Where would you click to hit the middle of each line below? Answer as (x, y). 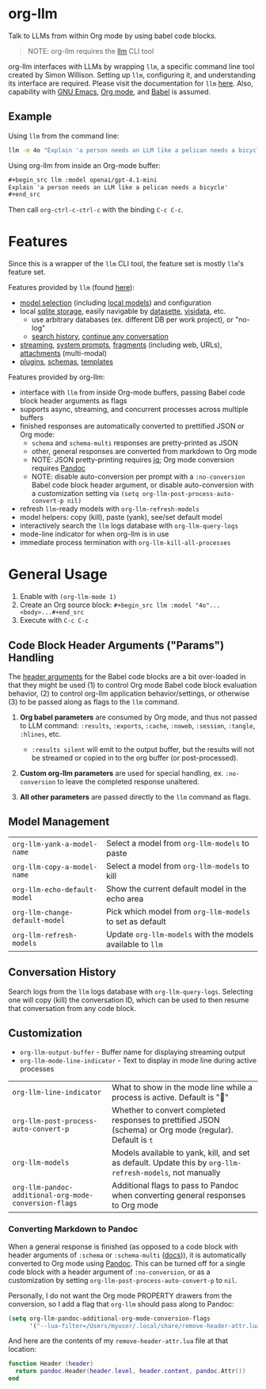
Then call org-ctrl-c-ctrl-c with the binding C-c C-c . (96, 210)
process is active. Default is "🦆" (171, 1097)
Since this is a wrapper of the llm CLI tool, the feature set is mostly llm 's (126, 264)
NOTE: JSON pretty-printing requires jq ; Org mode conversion (133, 460)
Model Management (59, 822)
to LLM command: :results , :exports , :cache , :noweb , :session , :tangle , (137, 725)
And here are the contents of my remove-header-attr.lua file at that (118, 1341)
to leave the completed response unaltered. (128, 781)
